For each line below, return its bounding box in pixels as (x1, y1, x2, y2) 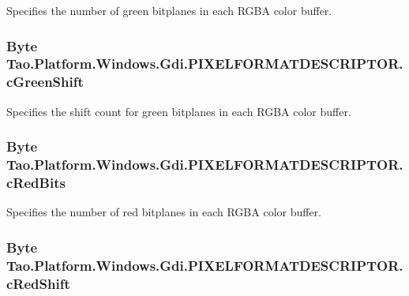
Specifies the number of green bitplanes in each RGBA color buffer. (6, 2, 332, 18)
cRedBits (6, 173, 66, 193)
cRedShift (6, 273, 70, 293)
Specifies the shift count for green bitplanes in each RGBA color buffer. (6, 103, 351, 119)
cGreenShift (6, 72, 84, 92)
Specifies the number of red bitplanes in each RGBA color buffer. (6, 204, 322, 220)
